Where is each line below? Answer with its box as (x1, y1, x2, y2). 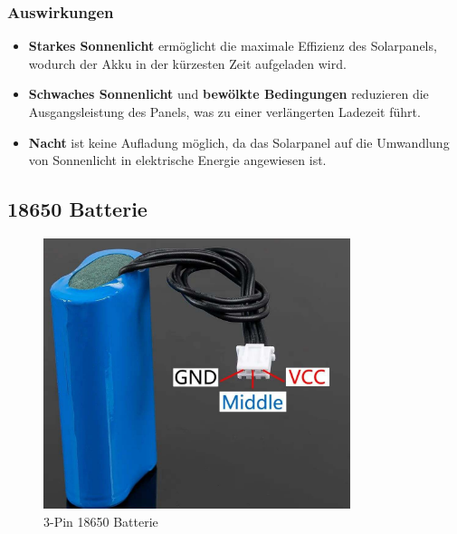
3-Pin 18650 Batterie (43, 512, 158, 531)
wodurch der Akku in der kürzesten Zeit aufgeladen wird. (28, 53, 347, 73)
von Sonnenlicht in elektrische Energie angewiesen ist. (28, 150, 327, 170)
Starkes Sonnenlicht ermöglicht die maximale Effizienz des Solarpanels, (28, 36, 437, 55)
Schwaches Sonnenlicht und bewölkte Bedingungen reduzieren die (28, 84, 429, 103)
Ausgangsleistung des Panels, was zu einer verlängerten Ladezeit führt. (28, 102, 421, 121)
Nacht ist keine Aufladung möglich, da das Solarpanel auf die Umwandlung (28, 132, 450, 151)
